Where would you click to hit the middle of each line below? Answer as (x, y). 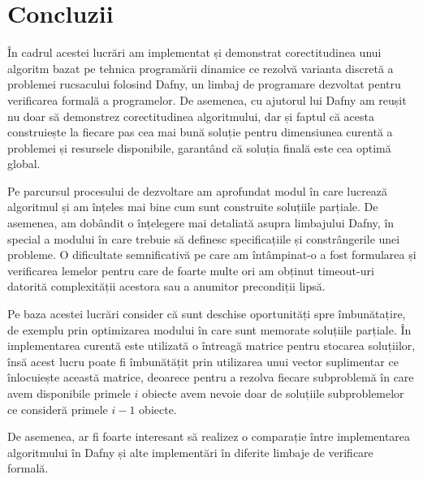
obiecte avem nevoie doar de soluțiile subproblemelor (273, 393)
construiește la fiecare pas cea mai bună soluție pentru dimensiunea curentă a (200, 132)
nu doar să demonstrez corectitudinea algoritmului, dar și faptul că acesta (191, 116)
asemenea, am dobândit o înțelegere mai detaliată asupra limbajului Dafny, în (201, 223)
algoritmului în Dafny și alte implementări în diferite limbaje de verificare (190, 452)
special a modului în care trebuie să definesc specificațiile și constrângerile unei (204, 238)
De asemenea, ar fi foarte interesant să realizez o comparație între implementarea (209, 436)
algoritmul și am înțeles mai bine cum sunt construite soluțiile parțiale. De (193, 207)
